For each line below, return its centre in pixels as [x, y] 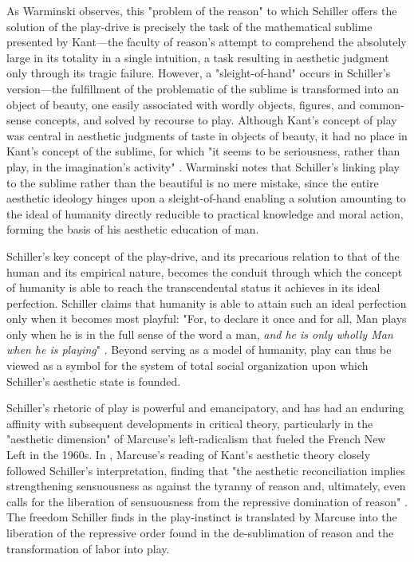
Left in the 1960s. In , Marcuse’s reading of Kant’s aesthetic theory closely [189, 455]
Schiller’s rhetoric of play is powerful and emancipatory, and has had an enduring [205, 408]
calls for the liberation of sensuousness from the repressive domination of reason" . [207, 501]
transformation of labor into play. [88, 548]
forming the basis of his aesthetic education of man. [133, 229]
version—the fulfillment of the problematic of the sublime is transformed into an [203, 88]
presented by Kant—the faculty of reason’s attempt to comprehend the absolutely [207, 42]
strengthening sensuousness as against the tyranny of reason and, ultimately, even [206, 486]
